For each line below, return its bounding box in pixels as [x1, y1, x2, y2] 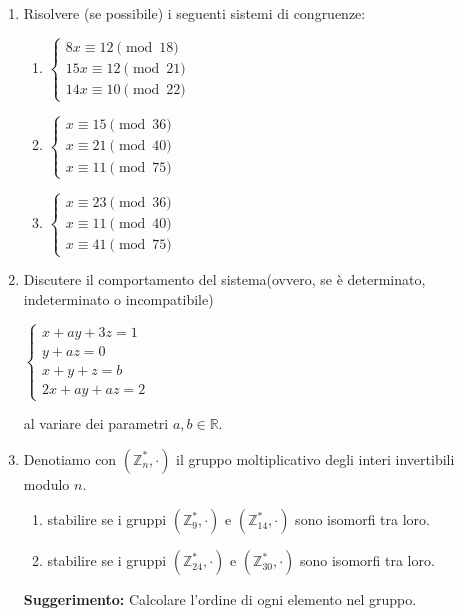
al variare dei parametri [23, 413, 169, 434]
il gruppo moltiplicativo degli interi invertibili [176, 448, 455, 469]
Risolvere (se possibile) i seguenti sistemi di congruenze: [23, 3, 366, 23]
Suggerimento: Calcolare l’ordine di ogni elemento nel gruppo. [23, 589, 417, 610]
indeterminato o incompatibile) [23, 288, 214, 309]
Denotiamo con [23, 448, 117, 469]
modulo [23, 473, 70, 494]
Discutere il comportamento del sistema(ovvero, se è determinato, [23, 269, 426, 290]
